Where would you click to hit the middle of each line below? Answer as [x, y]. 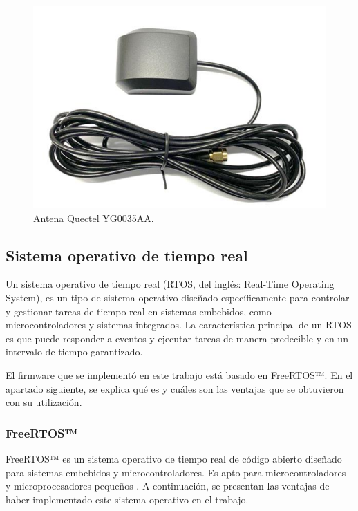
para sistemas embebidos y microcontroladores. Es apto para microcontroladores [176, 472]
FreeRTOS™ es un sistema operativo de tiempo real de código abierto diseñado [174, 458]
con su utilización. [44, 402]
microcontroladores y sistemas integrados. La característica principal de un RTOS [179, 325]
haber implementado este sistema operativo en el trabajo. [127, 499]
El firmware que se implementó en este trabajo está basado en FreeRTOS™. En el [179, 374]
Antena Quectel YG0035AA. [94, 217]
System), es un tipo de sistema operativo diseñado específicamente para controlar [178, 297]
